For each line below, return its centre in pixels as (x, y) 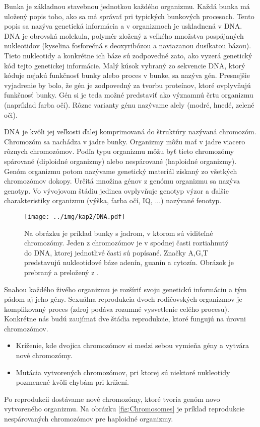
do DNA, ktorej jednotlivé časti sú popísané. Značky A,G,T (116, 252)
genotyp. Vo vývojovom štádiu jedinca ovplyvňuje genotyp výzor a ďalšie (116, 190)
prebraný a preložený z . (61, 272)
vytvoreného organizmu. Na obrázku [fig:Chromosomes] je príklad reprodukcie (124, 409)
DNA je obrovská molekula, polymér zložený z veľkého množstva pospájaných (124, 35)
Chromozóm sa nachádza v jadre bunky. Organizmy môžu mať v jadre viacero (125, 141)
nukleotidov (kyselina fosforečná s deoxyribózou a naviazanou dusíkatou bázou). (128, 46)
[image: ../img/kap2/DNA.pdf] (75, 217)
